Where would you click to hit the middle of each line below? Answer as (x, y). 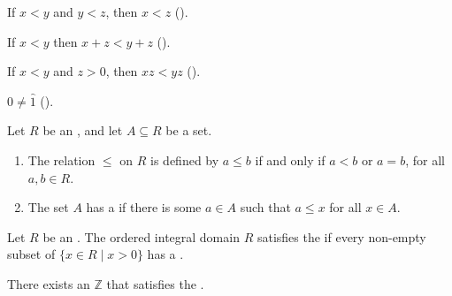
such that (265, 207)
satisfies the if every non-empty (341, 236)
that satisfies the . (155, 283)
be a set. (189, 130)
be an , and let (83, 130)
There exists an (49, 283)
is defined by (185, 159)
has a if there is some (144, 207)
